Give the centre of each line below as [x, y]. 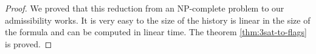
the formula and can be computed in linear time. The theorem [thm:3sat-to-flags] [156, 32]
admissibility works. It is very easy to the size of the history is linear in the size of [158, 20]
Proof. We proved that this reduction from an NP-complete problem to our [145, 8]
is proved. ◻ [29, 43]
